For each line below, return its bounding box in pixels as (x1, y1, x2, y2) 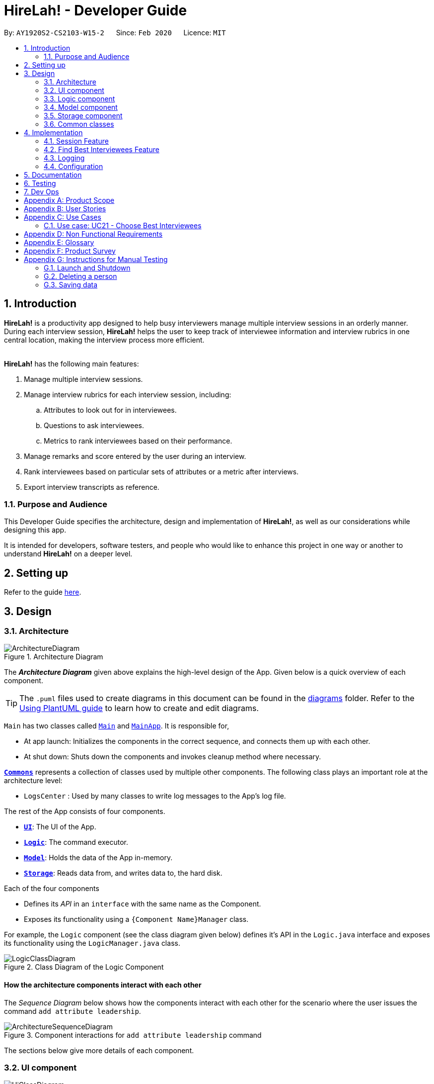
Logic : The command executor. (24, 838, 128, 847)
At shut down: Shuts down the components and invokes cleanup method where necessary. (24, 752, 321, 761)
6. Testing (24, 179, 56, 187)
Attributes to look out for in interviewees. (44, 405, 177, 414)
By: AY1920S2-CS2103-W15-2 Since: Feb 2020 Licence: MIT (4, 28, 226, 37)
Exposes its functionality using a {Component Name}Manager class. (24, 915, 249, 924)
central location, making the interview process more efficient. (4, 335, 205, 344)
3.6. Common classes (44, 119, 114, 128)
